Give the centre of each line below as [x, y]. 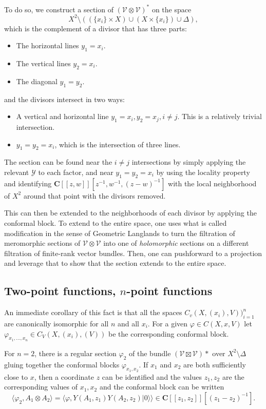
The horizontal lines [47, 45]
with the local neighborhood [212, 183]
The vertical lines [43, 63]
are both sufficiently [215, 364]
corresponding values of [41, 387]
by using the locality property [203, 172]
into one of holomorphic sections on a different [176, 243]
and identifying [28, 183]
